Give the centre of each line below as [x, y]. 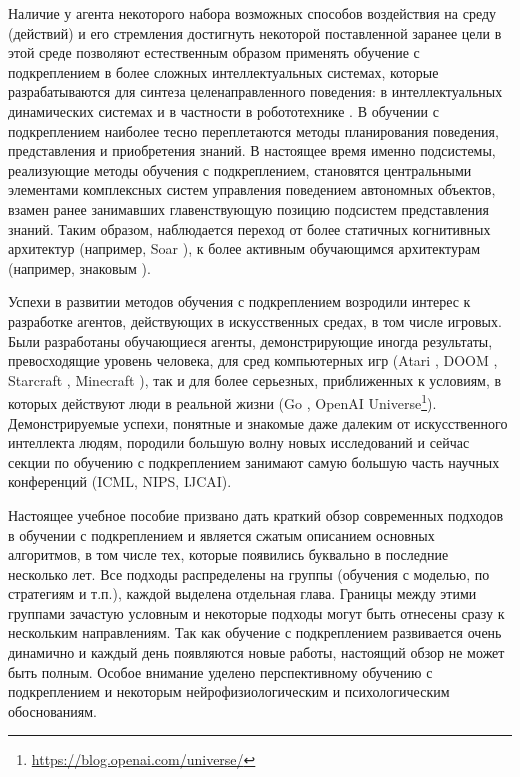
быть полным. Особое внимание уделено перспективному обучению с [220, 671]
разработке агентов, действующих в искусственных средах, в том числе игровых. [255, 320]
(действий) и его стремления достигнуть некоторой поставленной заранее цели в [255, 32]
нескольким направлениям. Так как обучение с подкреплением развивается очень [255, 632]
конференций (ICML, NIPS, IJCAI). [120, 481]
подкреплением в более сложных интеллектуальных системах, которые [223, 71]
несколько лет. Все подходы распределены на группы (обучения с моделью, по [249, 573]
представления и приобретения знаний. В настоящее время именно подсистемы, [252, 150]
